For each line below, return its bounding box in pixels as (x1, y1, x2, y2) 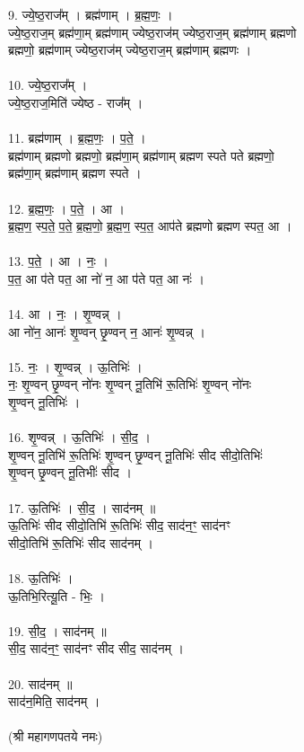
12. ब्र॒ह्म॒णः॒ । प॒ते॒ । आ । (8, 199, 126, 217)
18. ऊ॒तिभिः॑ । (8, 569, 74, 587)
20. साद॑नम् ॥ (8, 674, 73, 693)
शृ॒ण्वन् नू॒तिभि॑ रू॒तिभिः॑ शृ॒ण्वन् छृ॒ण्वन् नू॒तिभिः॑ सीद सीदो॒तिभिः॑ (8, 445, 263, 464)
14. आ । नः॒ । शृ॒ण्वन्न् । (8, 305, 122, 323)
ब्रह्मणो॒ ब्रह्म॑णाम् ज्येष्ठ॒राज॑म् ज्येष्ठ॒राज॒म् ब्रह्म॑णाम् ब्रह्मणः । (8, 40, 252, 59)
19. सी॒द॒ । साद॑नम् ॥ (8, 621, 107, 640)
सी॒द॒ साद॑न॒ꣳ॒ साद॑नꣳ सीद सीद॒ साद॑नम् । (8, 639, 184, 658)
